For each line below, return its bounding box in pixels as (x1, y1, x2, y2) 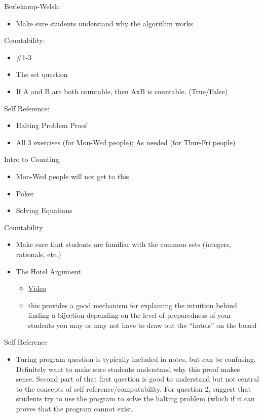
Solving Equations (16, 205, 72, 216)
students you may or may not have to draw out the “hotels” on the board (28, 319, 257, 330)
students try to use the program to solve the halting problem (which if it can (16, 393, 255, 404)
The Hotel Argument (16, 266, 81, 276)
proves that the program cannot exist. (16, 403, 134, 414)
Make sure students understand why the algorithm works (16, 18, 193, 28)
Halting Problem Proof (16, 120, 87, 131)
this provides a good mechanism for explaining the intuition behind (28, 300, 237, 310)
